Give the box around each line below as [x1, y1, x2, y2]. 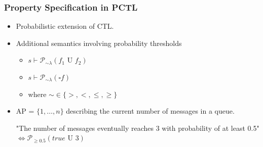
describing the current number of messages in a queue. [66, 106, 235, 116]
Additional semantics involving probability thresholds [16, 37, 182, 48]
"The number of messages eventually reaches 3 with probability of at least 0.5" [16, 122, 259, 133]
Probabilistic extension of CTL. [16, 21, 114, 31]
